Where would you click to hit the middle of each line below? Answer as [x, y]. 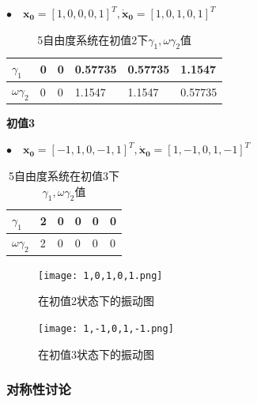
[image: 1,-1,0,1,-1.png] [106, 328]
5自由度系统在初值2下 [93, 39]
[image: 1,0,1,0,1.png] [100, 275]
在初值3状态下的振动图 [96, 354]
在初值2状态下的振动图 [96, 301]
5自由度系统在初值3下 [64, 175]
